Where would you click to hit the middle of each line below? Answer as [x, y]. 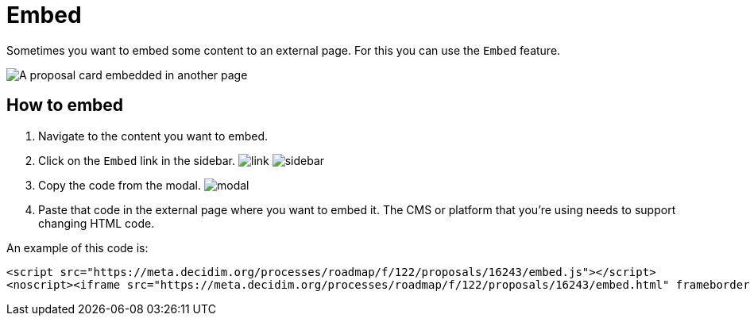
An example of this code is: [77, 247]
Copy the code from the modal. [120, 185]
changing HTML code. [97, 223]
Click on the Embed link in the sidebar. [137, 160]
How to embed [65, 105]
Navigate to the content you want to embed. [153, 136]
